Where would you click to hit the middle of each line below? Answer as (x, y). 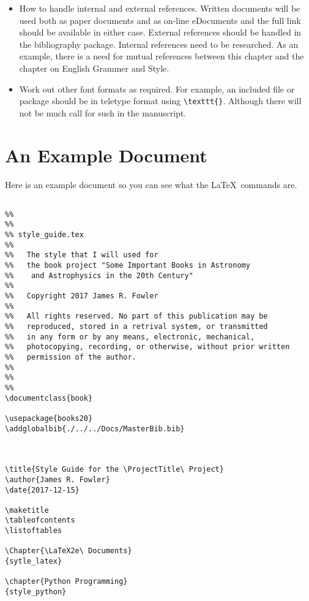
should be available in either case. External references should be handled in (160, 32)
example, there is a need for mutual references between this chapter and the (162, 56)
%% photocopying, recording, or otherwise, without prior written (147, 347)
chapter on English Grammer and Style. (94, 68)
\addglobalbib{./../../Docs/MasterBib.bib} (95, 429)
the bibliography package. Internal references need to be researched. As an (159, 44)
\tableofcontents (40, 520)
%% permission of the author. (71, 357)
